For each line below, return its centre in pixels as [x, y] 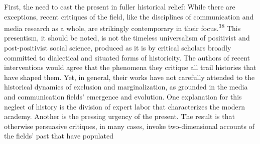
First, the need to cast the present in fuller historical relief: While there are [120, 6]
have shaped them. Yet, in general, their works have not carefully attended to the [129, 77]
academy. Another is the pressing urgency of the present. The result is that [119, 116]
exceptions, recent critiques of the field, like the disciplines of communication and [129, 16]
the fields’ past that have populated [59, 136]
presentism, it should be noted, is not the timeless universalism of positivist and [127, 38]
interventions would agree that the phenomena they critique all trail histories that [130, 67]
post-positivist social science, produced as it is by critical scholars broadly [118, 48]
